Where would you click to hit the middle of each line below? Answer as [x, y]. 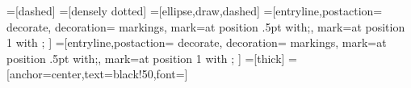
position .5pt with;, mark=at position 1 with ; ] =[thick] [146, 58]
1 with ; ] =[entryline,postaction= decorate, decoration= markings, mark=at [197, 42]
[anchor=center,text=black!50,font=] [97, 74]
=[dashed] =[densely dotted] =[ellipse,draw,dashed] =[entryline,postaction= [195, 10]
